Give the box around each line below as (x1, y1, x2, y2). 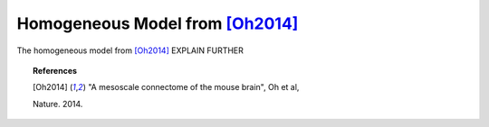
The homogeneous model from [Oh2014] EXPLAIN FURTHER (16, 45, 244, 56)
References (33, 65, 77, 76)
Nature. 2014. (33, 98, 83, 109)
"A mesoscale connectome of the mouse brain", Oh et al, (87, 82, 300, 93)
